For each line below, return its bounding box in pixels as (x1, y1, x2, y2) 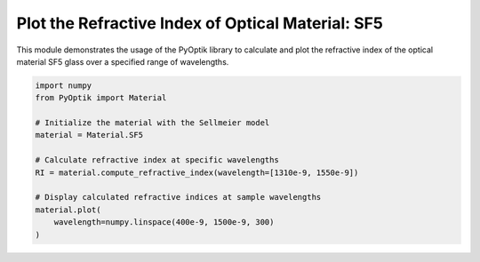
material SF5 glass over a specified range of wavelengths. (16, 56, 229, 67)
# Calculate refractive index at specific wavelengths (35, 155, 279, 165)
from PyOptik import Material (35, 93, 167, 103)
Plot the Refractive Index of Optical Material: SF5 (16, 13, 384, 33)
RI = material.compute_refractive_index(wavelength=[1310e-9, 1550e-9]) (35, 167, 359, 178)
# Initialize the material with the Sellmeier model (35, 118, 270, 128)
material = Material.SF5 (35, 130, 144, 140)
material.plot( (35, 204, 101, 215)
